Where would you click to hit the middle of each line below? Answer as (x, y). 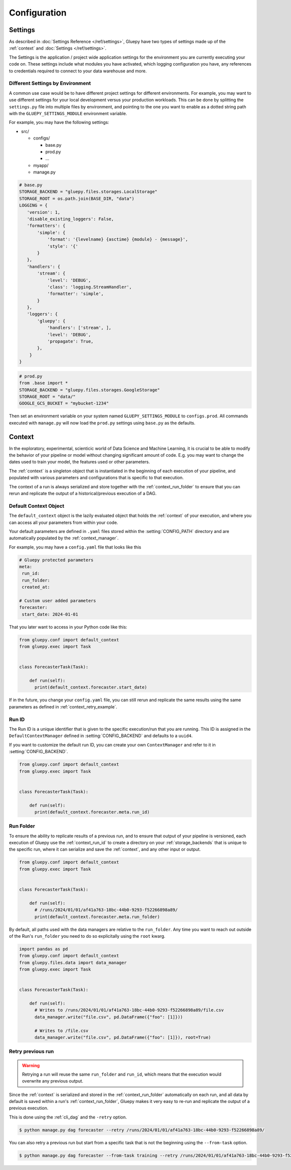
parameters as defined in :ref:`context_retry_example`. (63, 706)
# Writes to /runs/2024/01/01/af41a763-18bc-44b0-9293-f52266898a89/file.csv (129, 1010)
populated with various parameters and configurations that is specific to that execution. (96, 478)
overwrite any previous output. (53, 1081)
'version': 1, (44, 212)
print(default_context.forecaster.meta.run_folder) (97, 917)
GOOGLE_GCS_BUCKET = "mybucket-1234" (64, 404)
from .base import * (43, 383)
